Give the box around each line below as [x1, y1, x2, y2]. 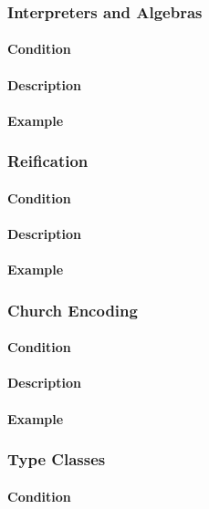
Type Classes [7, 448, 106, 471]
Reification [7, 150, 89, 172]
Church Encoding [7, 298, 138, 321]
